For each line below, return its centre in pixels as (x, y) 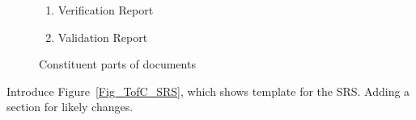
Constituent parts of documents (117, 64)
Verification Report (106, 10)
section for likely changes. (70, 107)
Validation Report (103, 37)
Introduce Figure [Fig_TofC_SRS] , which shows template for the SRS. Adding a (208, 91)
